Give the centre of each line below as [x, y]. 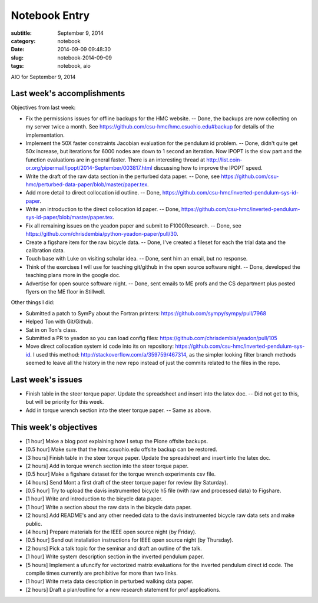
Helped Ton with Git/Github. [59, 322]
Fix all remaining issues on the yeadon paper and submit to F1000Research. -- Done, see [133, 225]
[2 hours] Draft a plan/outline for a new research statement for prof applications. [123, 589]
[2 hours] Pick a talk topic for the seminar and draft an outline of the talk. [114, 548]
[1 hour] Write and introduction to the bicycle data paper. [94, 499]
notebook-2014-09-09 [85, 57]
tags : [17, 66]
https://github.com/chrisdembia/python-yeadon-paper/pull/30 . [102, 234]
